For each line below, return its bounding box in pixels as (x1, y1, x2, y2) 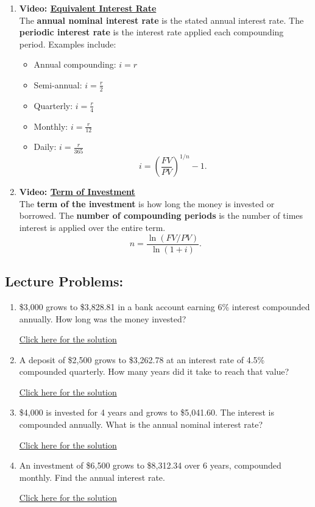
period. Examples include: (19, 37, 116, 50)
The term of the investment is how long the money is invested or (19, 197, 275, 210)
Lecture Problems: (5, 272, 124, 291)
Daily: (34, 140, 57, 153)
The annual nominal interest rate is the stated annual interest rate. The (19, 13, 304, 26)
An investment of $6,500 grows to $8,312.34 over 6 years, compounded (19, 459, 281, 472)
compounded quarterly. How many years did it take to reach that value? (19, 365, 289, 378)
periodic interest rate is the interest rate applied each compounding (19, 26, 284, 38)
